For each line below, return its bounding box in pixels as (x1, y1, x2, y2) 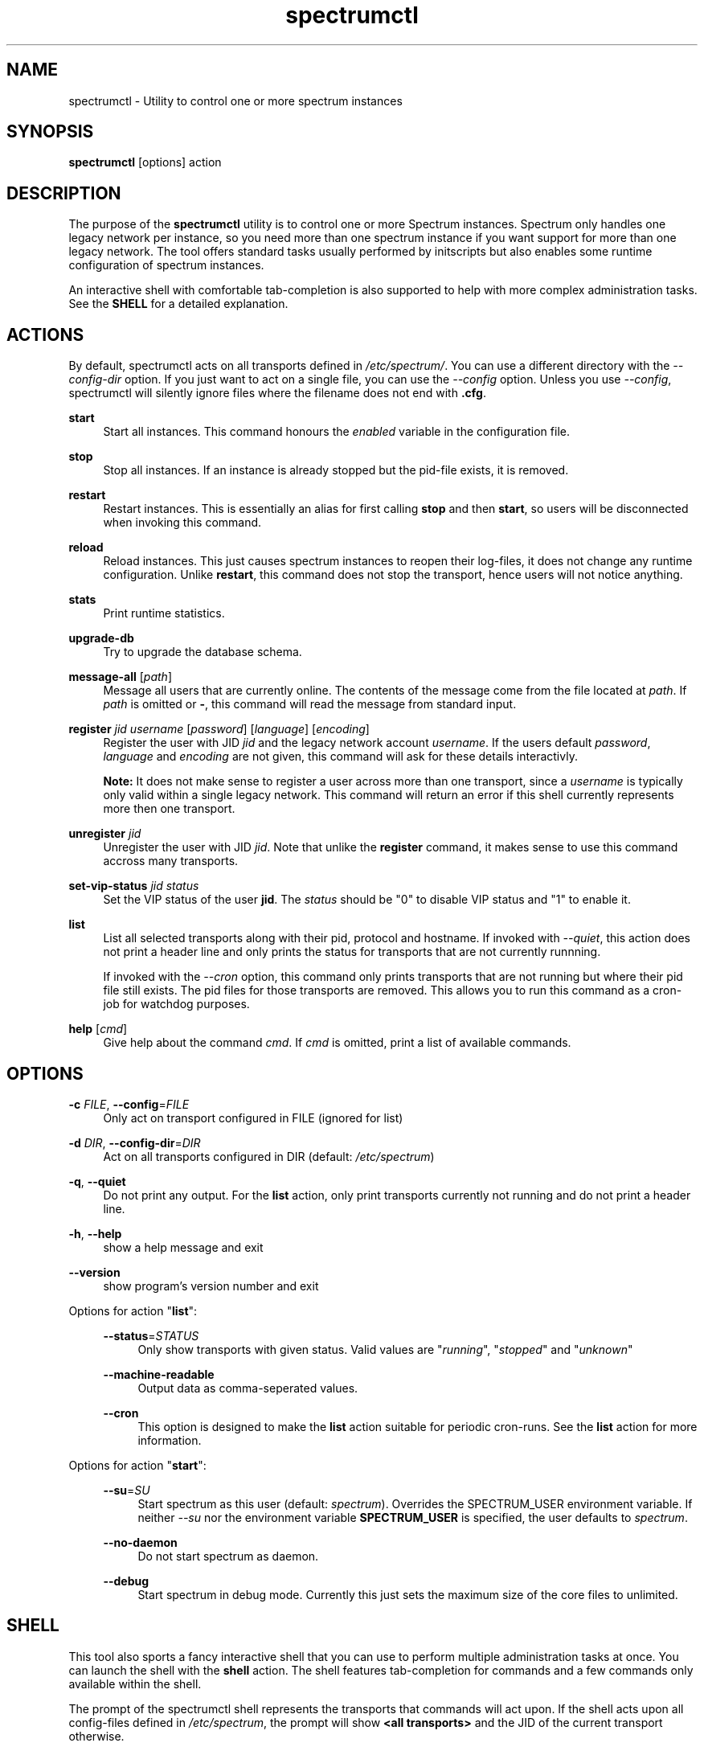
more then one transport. (103, 802, 235, 816)
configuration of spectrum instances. (68, 258, 264, 273)
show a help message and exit (103, 1240, 264, 1254)
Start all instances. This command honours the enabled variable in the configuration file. (103, 424, 570, 439)
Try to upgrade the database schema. (103, 645, 302, 659)
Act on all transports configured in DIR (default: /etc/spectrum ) (103, 1149, 435, 1163)
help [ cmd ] (68, 1022, 128, 1036)
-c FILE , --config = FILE (68, 1097, 190, 1111)
